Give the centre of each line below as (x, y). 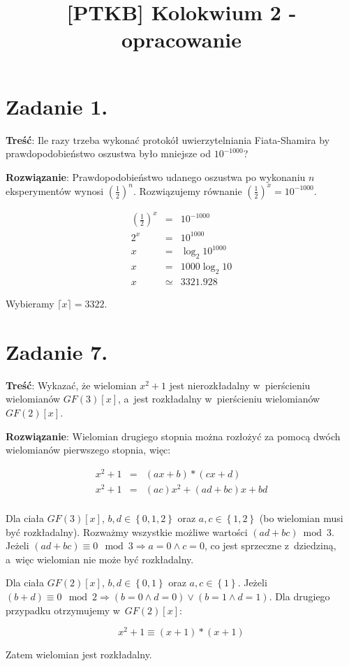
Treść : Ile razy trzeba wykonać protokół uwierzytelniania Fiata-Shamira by (168, 139)
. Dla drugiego (299, 596)
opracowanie (181, 39)
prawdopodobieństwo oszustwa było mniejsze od (108, 153)
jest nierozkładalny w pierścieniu (240, 385)
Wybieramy (30, 304)
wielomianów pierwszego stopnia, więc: (88, 450)
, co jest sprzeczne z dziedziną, (270, 545)
